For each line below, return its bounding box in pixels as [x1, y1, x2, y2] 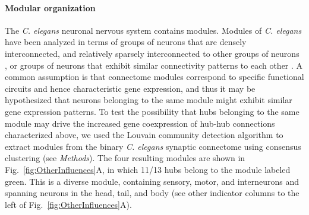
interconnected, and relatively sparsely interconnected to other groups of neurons [5, 47, 299, 59]
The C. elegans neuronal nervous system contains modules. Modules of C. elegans [5, 24, 302, 36]
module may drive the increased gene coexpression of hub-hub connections [5, 117, 275, 129]
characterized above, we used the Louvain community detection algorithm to [5, 129, 283, 141]
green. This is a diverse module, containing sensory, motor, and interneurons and [5, 175, 299, 187]
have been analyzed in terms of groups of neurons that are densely [5, 36, 247, 48]
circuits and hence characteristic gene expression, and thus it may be [5, 82, 256, 94]
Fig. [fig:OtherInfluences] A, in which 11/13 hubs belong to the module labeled [5, 163, 291, 175]
